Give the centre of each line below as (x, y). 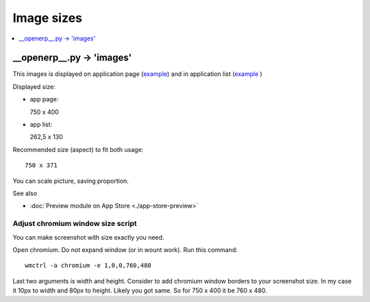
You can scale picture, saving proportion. (71, 181)
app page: (44, 99)
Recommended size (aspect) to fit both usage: (78, 149)
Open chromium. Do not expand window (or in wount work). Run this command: (125, 249)
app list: (41, 125)
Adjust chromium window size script (75, 224)
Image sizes (47, 18)
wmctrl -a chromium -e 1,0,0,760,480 (88, 266)
